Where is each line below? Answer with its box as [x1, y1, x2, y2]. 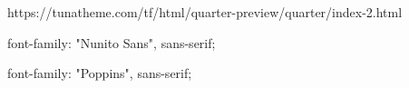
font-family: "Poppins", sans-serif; [7, 64, 192, 83]
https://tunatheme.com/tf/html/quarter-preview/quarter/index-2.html [7, 3, 403, 21]
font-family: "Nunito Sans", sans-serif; [7, 33, 216, 52]
